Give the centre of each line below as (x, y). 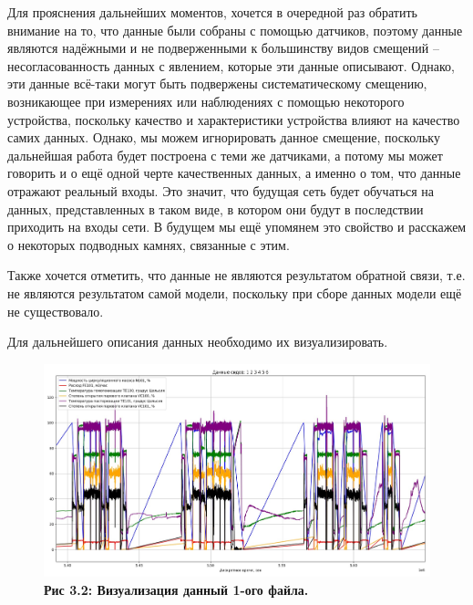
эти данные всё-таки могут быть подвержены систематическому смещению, (217, 83)
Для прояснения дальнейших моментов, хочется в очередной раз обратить (212, 12)
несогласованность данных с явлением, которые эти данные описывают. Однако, (231, 65)
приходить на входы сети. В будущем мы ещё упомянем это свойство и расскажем (237, 227)
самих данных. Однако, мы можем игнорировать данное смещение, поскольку (224, 137)
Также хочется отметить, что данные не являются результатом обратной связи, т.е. (236, 275)
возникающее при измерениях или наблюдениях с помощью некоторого (206, 101)
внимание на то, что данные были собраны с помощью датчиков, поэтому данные (235, 30)
